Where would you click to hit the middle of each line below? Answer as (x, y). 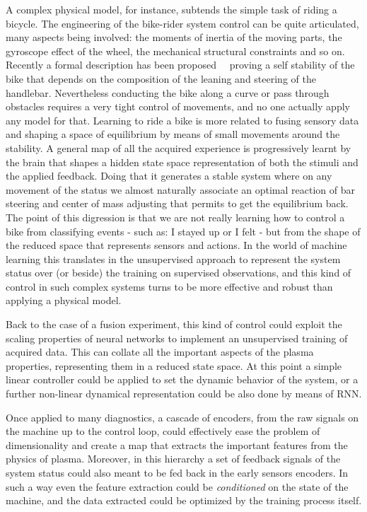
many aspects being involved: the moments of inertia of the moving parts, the (174, 37)
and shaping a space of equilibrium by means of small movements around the (173, 134)
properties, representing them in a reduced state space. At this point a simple (174, 365)
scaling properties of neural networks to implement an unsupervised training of (177, 338)
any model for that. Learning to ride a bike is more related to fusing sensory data (182, 120)
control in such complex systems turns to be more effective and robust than (169, 286)
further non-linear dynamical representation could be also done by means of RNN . (184, 394)
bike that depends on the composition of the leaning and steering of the (161, 78)
